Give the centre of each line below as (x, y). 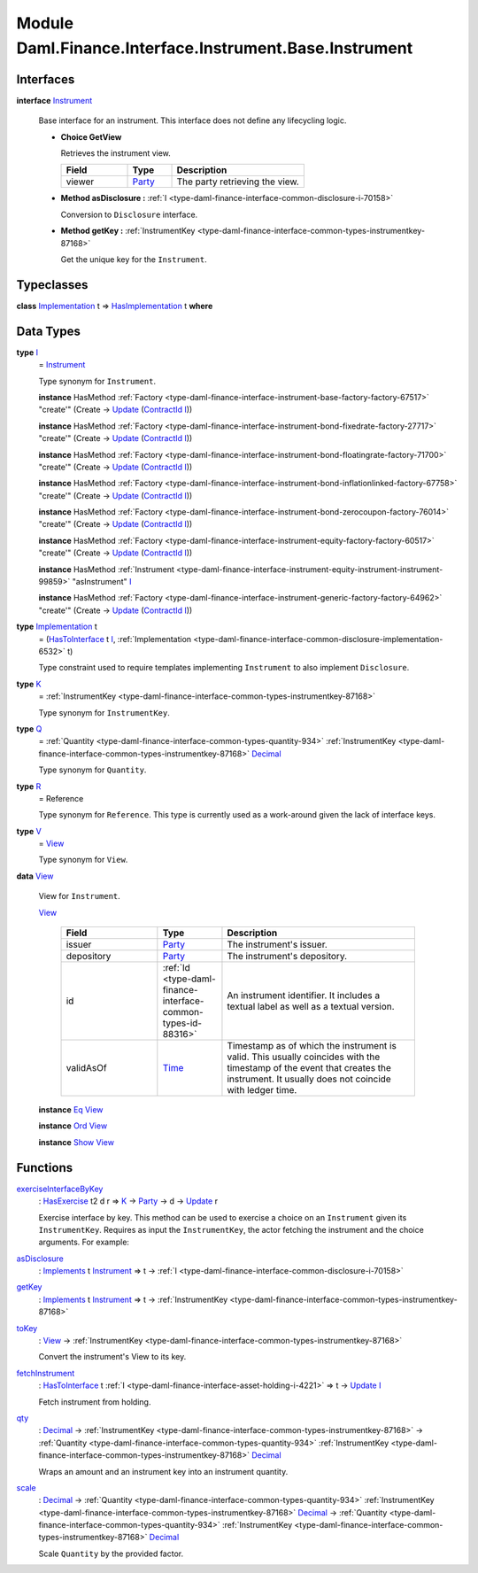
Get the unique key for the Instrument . (134, 259)
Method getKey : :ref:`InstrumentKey (128, 231)
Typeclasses (52, 285)
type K (29, 684)
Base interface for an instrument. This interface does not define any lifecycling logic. (193, 120)
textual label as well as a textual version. (311, 1007)
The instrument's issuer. (277, 945)
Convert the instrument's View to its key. (112, 1357)
